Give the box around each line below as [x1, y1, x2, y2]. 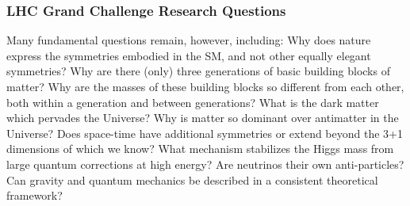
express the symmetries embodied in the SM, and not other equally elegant [6, 47, 371, 63]
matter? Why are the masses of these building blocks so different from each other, [6, 78, 404, 94]
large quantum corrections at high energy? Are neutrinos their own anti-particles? [6, 155, 404, 172]
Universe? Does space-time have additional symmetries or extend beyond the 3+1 [6, 124, 403, 141]
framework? [6, 187, 63, 204]
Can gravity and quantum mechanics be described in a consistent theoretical [6, 171, 378, 188]
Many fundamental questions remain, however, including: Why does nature [6, 32, 371, 48]
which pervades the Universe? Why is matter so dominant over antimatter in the [6, 109, 399, 126]
